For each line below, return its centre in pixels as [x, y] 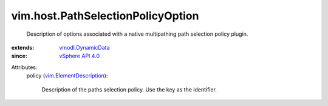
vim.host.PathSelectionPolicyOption [105, 16]
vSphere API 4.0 [80, 56]
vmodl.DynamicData [84, 47]
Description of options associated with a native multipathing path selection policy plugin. [137, 34]
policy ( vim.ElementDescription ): [67, 76]
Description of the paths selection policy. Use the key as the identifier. [129, 89]
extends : [23, 47]
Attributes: [24, 67]
